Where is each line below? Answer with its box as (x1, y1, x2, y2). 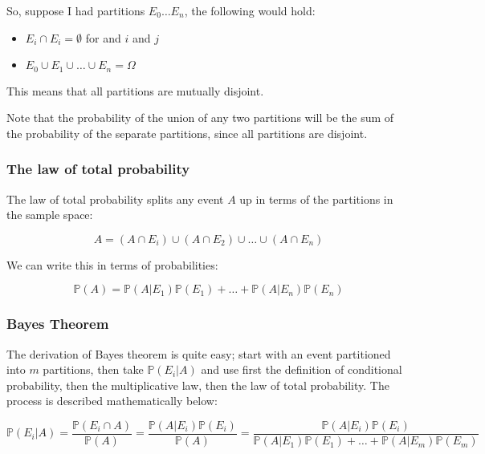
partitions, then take (43, 361, 144, 378)
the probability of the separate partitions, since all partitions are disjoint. (6, 124, 368, 141)
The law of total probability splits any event (6, 190, 224, 207)
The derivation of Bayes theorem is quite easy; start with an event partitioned (6, 345, 391, 362)
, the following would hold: (184, 2, 316, 18)
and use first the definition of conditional (201, 361, 402, 378)
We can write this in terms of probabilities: (6, 256, 218, 273)
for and (85, 29, 121, 46)
